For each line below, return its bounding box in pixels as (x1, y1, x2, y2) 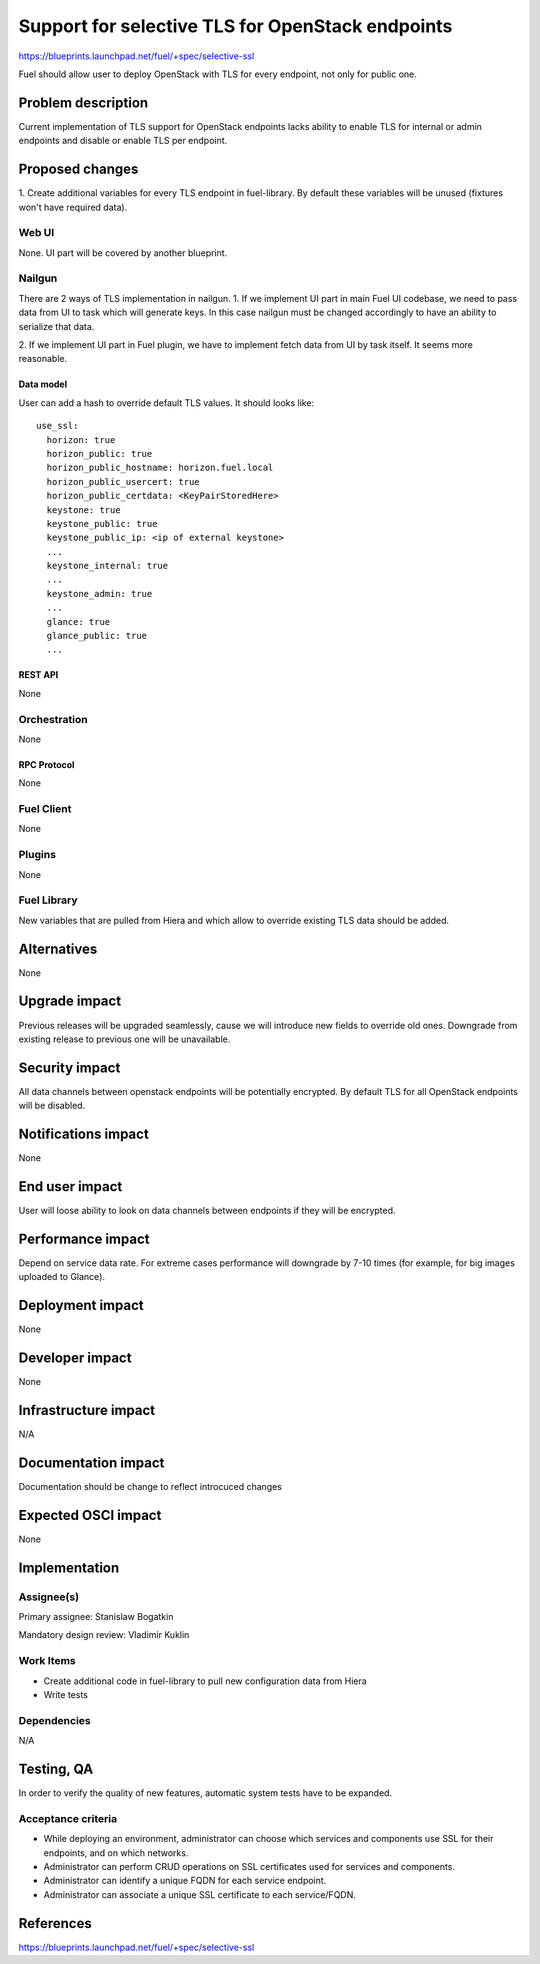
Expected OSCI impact (18, 1506, 162, 1524)
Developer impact (18, 1350, 132, 1367)
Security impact (18, 1059, 121, 1076)
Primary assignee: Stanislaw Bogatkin (18, 1611, 174, 1623)
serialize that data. (18, 320, 95, 332)
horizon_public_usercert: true (46, 476, 200, 487)
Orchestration (18, 712, 89, 726)
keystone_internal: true (46, 560, 169, 572)
